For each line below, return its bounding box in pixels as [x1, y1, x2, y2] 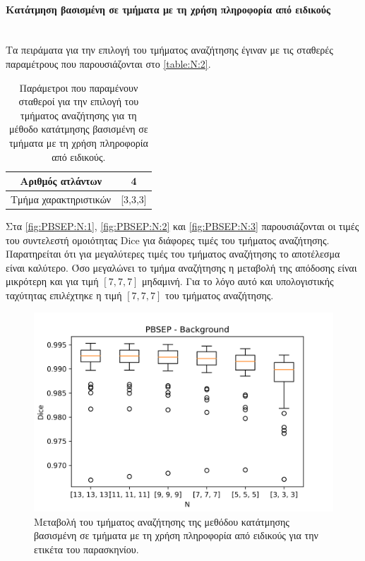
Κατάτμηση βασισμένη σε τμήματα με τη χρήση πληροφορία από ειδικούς [6, 1, 330, 16]
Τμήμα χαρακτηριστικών [11, 191, 112, 206]
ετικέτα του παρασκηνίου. [34, 541, 139, 556]
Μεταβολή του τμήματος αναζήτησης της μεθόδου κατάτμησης [34, 514, 289, 529]
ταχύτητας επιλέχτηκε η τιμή [6, 288, 122, 303]
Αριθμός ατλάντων [20, 174, 102, 188]
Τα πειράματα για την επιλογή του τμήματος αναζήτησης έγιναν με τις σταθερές [6, 42, 333, 57]
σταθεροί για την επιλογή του [18, 94, 139, 109]
